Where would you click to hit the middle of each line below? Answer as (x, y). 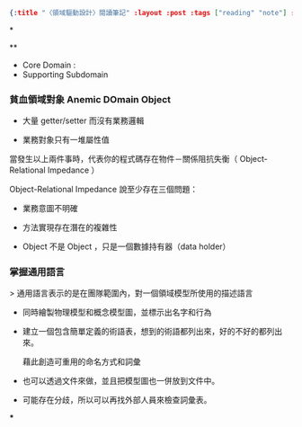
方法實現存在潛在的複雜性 (70, 227)
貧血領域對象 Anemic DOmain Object (90, 99)
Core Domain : (49, 65)
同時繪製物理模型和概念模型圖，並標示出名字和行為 (117, 312)
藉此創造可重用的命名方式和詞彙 (81, 362)
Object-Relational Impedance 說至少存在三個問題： (104, 190)
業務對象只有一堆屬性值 (66, 140)
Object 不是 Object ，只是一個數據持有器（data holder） (126, 246)
